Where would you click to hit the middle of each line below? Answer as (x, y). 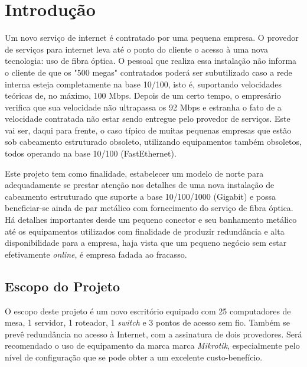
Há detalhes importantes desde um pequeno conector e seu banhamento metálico (151, 220)
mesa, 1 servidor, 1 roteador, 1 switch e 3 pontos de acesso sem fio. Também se (148, 322)
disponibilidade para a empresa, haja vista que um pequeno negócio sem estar (146, 243)
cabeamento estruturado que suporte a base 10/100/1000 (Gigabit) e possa (141, 196)
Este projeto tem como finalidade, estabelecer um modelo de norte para (134, 173)
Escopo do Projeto (63, 286)
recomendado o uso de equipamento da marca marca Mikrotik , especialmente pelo (152, 345)
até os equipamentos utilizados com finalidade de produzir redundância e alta (145, 231)
